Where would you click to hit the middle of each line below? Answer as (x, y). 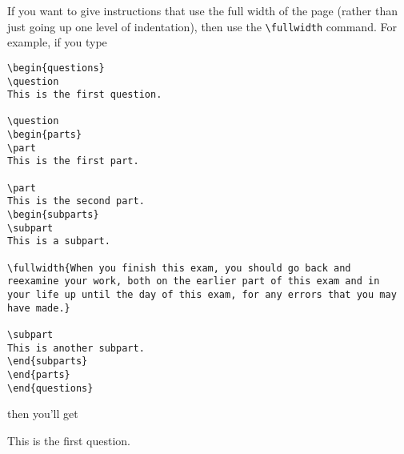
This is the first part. (73, 161)
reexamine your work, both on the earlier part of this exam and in (194, 281)
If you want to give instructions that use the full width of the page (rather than (203, 10)
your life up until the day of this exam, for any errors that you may (202, 295)
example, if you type (57, 42)
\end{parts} (39, 374)
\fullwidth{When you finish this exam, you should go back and (179, 268)
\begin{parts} (45, 135)
